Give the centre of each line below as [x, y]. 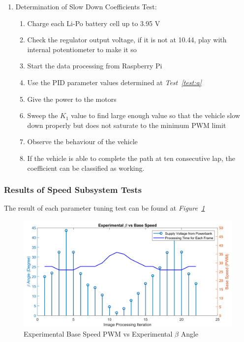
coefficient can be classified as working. [86, 168]
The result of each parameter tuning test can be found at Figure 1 [105, 208]
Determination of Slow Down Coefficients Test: [86, 6]
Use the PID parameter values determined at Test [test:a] [114, 82]
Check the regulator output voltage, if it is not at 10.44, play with [127, 40]
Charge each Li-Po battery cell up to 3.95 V [94, 23]
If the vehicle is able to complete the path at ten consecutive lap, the [131, 158]
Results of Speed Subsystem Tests [73, 190]
